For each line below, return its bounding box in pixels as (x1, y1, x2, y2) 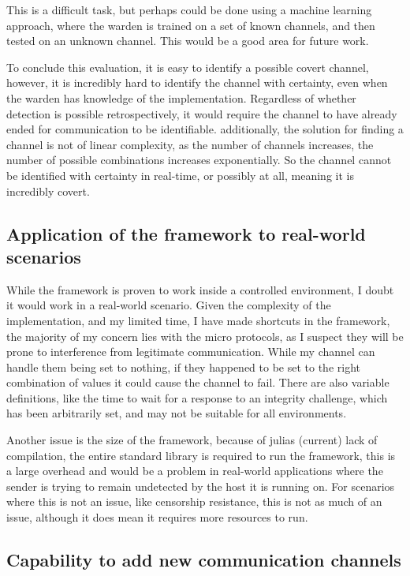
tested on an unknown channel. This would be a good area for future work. (6, 32, 369, 49)
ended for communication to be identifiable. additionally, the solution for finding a (6, 121, 404, 137)
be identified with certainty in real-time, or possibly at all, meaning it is (6, 166, 354, 183)
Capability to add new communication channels (6, 548, 401, 572)
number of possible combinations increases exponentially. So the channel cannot (6, 151, 392, 168)
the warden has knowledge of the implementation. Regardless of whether (6, 89, 356, 106)
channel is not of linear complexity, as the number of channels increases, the (6, 136, 374, 152)
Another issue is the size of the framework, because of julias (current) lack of (6, 432, 378, 448)
